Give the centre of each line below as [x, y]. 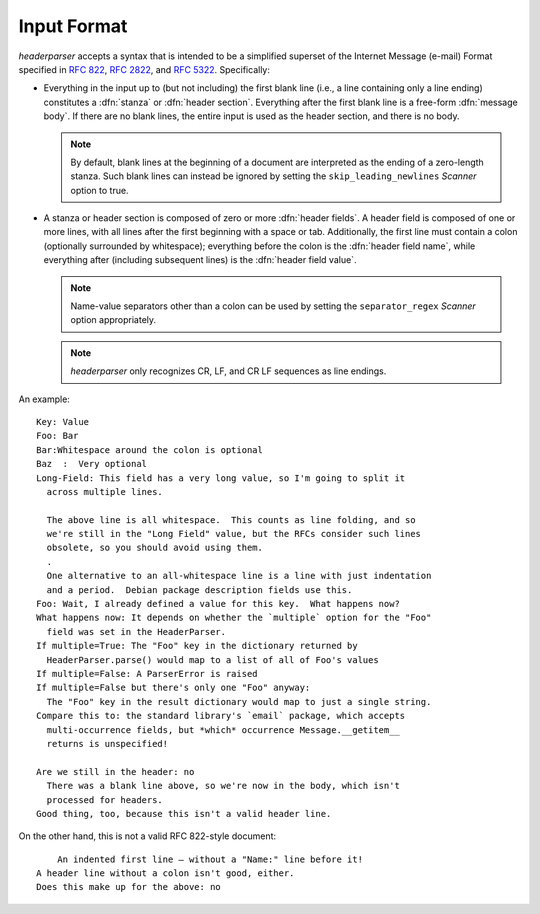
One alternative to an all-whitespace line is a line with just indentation [239, 576]
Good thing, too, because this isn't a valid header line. [184, 813]
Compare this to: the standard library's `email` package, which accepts [221, 716]
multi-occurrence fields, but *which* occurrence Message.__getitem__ [223, 729]
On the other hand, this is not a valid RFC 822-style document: [147, 836]
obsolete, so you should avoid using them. [155, 548]
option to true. [99, 190]
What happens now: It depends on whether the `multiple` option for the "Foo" [234, 618]
